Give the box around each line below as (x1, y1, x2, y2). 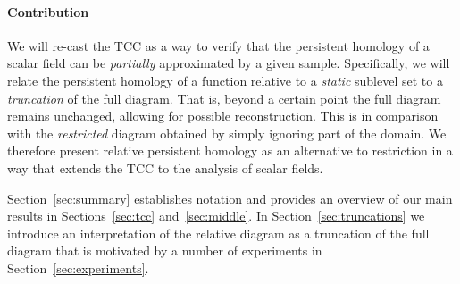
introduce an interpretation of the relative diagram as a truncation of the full (7, 223, 430, 242)
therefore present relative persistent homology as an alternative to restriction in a (7, 141, 453, 160)
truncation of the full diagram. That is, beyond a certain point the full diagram (7, 88, 441, 107)
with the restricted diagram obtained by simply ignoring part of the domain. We (7, 123, 447, 142)
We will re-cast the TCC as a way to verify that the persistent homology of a (7, 36, 430, 54)
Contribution (7, 2, 89, 21)
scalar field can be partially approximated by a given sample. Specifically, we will (7, 54, 450, 72)
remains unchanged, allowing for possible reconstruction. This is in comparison (7, 106, 439, 125)
